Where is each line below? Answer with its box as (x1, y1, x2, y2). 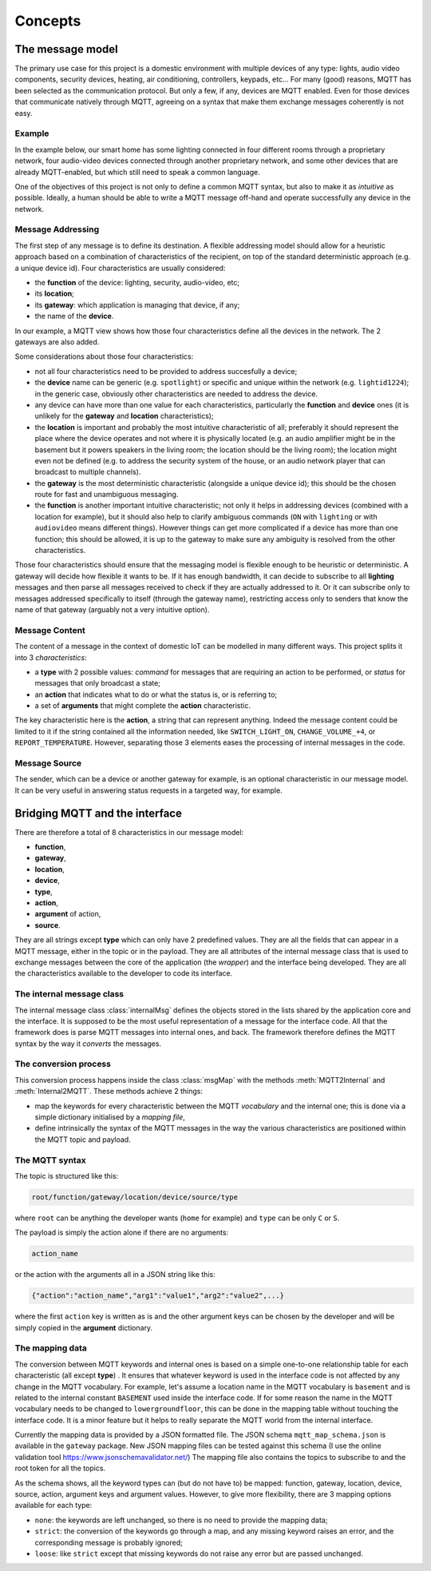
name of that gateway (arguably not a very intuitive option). (14, 604, 210, 614)
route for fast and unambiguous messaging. (34, 490, 179, 499)
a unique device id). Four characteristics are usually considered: (14, 263, 226, 272)
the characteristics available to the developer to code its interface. (14, 968, 233, 978)
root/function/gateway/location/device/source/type (31, 1192, 239, 1202)
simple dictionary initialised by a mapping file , (34, 1112, 185, 1122)
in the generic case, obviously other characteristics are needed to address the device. (34, 388, 318, 399)
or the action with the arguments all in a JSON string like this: (14, 1270, 215, 1279)
